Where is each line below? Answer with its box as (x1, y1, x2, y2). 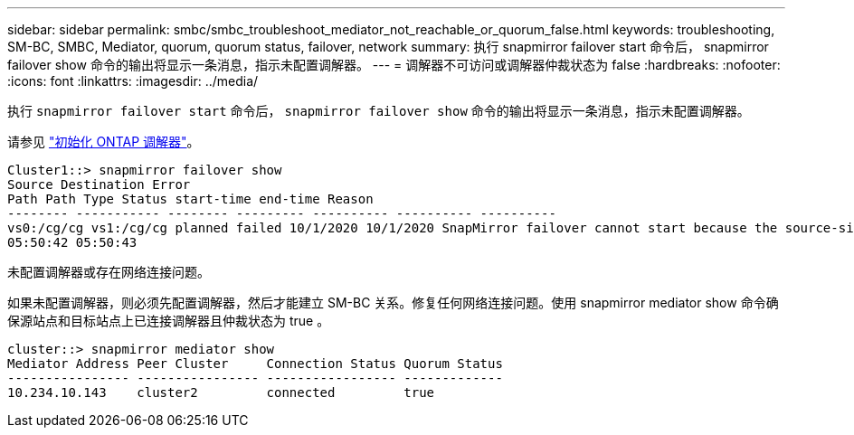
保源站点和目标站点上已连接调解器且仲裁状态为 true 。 (7, 313, 330, 328)
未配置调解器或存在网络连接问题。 (7, 264, 210, 279)
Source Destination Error (7, 177, 191, 192)
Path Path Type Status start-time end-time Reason (7, 192, 374, 206)
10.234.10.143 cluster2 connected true (7, 385, 435, 400)
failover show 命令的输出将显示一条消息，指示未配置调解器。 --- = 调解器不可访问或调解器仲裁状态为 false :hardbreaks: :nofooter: (7, 57, 781, 72)
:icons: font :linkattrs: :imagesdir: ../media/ (7, 73, 259, 89)
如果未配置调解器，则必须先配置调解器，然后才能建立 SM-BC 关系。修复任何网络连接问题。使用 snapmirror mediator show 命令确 (7, 295, 779, 310)
